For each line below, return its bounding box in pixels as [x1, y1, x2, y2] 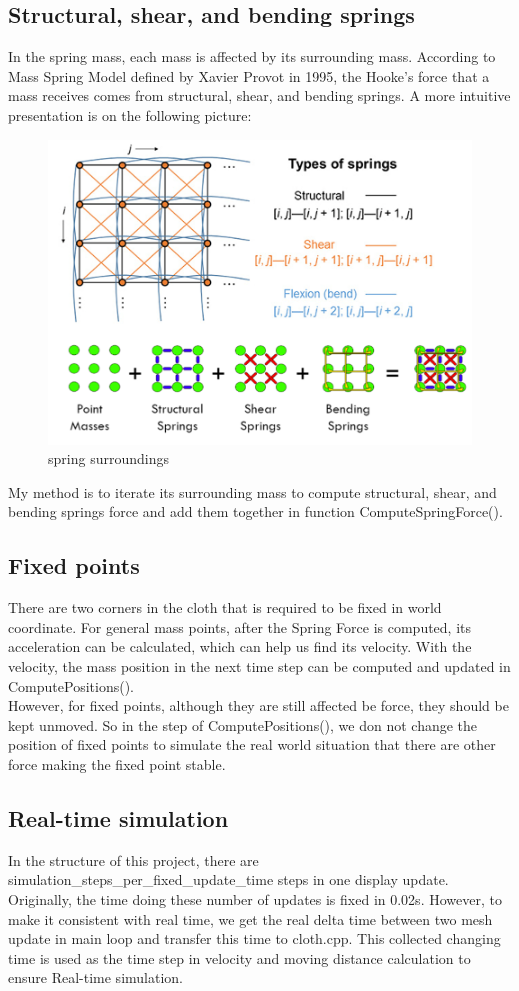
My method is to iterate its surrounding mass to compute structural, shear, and [8, 481, 497, 502]
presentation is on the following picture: [8, 104, 252, 125]
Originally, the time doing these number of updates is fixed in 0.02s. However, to [8, 888, 502, 909]
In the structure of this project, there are [8, 849, 259, 870]
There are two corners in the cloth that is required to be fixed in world [8, 597, 442, 618]
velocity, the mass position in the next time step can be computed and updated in [8, 655, 511, 676]
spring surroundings [48, 448, 169, 469]
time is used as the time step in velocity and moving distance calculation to [8, 947, 471, 968]
